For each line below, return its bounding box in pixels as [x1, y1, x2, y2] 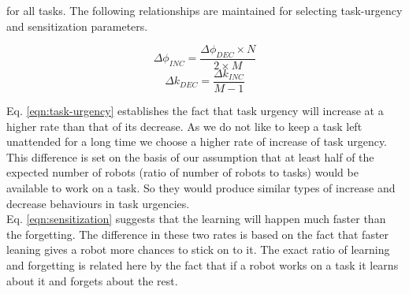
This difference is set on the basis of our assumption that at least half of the [6, 148, 374, 165]
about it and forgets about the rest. [6, 272, 178, 288]
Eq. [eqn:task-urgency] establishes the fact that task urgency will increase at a [6, 102, 384, 119]
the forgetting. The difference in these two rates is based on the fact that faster [6, 225, 389, 242]
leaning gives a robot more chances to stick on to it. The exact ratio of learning [6, 241, 390, 258]
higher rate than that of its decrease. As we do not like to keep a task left [6, 117, 363, 134]
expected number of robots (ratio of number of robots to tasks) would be [6, 164, 359, 180]
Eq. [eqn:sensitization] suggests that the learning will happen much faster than [6, 210, 386, 227]
